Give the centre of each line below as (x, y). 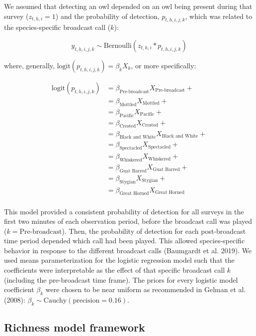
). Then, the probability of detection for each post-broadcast (154, 231)
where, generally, (29, 65)
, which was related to (219, 16)
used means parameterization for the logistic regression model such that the (119, 260)
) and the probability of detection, (107, 16)
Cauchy (55, 301)
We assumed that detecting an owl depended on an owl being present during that (128, 6)
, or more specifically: (164, 65)
